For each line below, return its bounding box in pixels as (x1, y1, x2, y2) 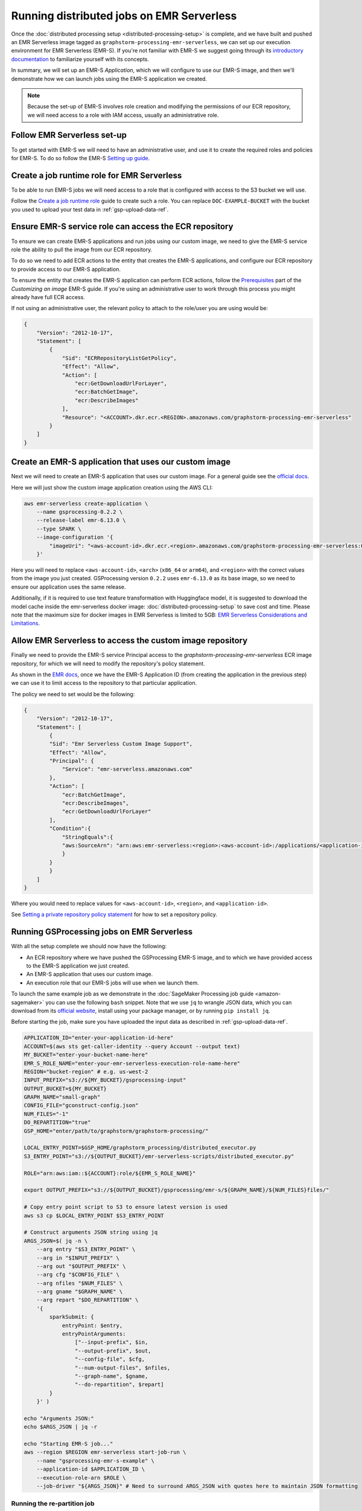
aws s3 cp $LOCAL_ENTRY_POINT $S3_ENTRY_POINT (24, 1212, 164, 1219)
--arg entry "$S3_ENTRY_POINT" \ (36, 1246, 136, 1253)
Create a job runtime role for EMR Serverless (11, 170, 182, 181)
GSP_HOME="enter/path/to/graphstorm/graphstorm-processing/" (24, 1127, 209, 1134)
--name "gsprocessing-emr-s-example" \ (36, 1457, 155, 1464)
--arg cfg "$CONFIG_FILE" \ (36, 1271, 120, 1278)
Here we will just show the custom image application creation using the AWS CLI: (11, 484, 213, 491)
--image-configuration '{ (36, 534, 113, 541)
